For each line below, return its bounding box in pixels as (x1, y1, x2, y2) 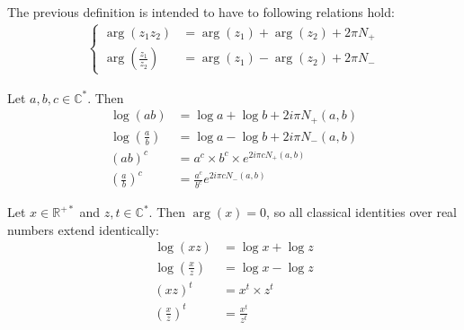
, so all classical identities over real (266, 203, 458, 221)
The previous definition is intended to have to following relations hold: (7, 3, 395, 21)
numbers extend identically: (7, 220, 159, 239)
